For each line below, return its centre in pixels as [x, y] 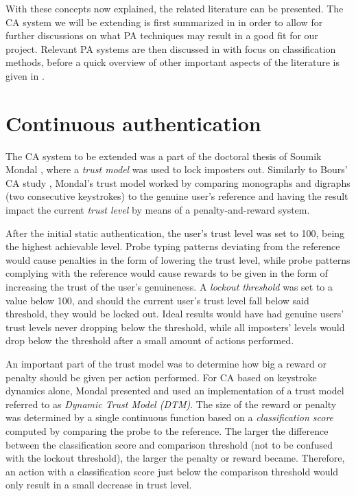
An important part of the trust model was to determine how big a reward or [166, 363]
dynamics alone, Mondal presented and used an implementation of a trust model [175, 391]
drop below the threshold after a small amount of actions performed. [150, 340]
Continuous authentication [133, 123]
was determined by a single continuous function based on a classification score [170, 417]
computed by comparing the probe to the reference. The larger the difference [167, 430]
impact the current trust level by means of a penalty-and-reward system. [158, 210]
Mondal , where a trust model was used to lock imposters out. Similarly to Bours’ [177, 169]
